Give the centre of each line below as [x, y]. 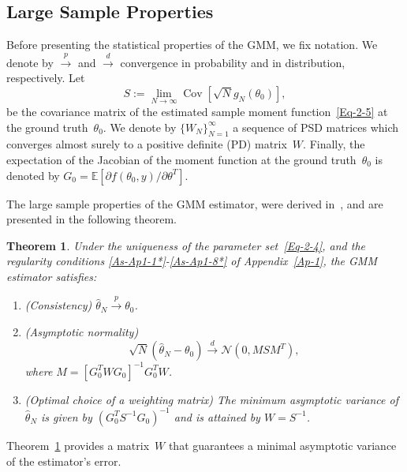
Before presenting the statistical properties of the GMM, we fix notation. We [192, 45]
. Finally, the [334, 144]
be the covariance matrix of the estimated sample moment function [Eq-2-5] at [197, 111]
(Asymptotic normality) [82, 331]
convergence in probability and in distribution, [233, 62]
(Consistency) [58, 305]
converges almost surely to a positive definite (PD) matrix [147, 144]
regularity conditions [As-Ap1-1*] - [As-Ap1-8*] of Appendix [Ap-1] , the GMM [192, 261]
